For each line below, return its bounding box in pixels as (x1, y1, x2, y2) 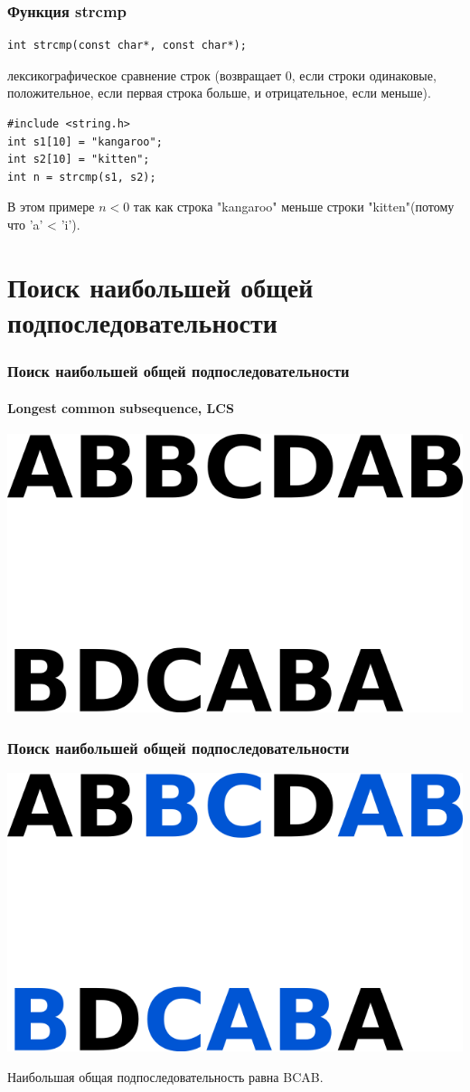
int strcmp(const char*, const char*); (7, 39, 247, 52)
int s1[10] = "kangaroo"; (7, 135, 163, 148)
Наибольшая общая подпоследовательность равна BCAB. (7, 1067, 324, 1086)
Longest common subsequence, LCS (7, 398, 234, 417)
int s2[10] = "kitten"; (7, 153, 150, 166)
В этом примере (7, 197, 95, 216)
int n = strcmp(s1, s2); (7, 170, 156, 184)
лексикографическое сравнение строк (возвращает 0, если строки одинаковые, (7, 65, 437, 84)
